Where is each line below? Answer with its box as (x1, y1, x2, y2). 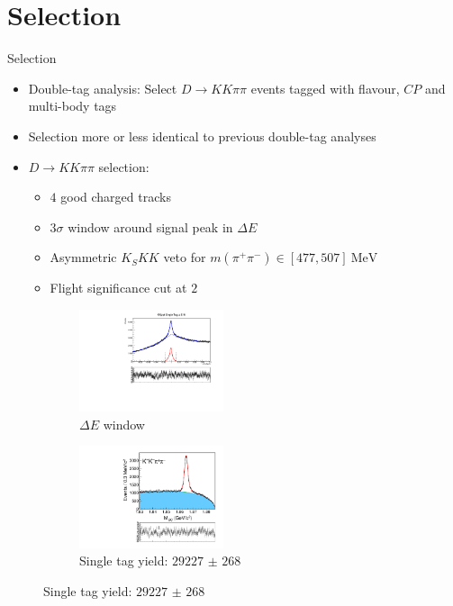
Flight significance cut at (50, 278, 187, 297)
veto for (163, 248, 206, 267)
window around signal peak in (68, 217, 233, 236)
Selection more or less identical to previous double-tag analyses (28, 126, 376, 145)
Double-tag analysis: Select (28, 78, 177, 97)
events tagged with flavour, (250, 78, 400, 97)
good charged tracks (60, 187, 171, 206)
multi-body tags (28, 96, 117, 115)
